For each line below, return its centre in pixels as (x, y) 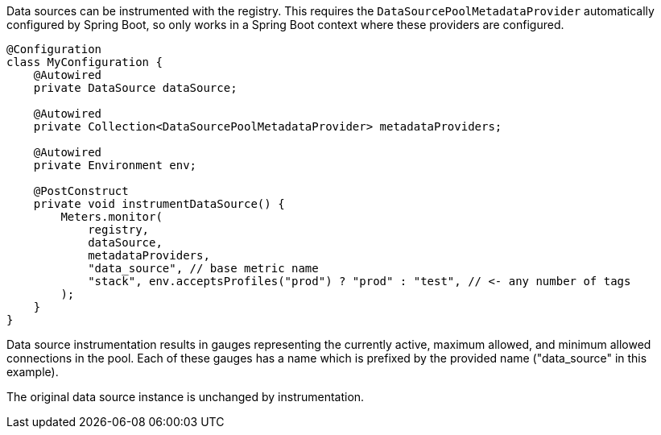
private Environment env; (115, 165)
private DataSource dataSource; (135, 88)
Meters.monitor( (112, 217)
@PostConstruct (81, 191)
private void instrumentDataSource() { (159, 204)
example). (33, 372)
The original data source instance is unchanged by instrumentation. (186, 397)
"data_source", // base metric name (203, 268)
